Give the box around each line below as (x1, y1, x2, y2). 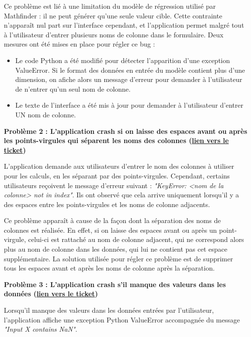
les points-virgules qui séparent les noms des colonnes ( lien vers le (4, 135, 229, 145)
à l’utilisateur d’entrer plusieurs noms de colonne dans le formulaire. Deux (4, 29, 223, 39)
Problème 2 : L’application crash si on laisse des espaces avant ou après (4, 126, 247, 136)
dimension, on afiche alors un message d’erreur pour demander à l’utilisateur (15, 74, 242, 84)
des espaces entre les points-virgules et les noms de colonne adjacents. (4, 199, 210, 209)
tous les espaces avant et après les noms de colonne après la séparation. (4, 263, 215, 273)
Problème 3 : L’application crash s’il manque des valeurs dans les (4, 279, 226, 289)
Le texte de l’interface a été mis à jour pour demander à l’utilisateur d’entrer (15, 100, 243, 110)
